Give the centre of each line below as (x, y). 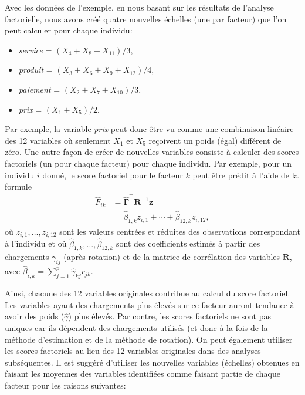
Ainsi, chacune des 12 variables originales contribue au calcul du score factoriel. (148, 293)
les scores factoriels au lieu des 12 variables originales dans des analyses (133, 351)
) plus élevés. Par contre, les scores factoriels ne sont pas (170, 316)
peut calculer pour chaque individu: (69, 30)
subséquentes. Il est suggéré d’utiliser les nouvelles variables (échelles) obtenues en (152, 362)
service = (35, 50)
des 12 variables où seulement (58, 140)
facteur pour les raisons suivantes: (65, 385)
